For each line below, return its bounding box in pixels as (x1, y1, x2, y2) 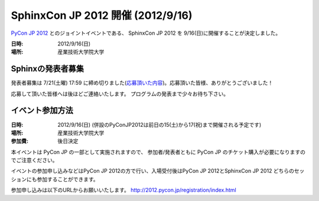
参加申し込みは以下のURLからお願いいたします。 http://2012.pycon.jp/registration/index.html (11, 186, 236, 194)
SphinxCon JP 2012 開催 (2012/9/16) (11, 9, 193, 22)
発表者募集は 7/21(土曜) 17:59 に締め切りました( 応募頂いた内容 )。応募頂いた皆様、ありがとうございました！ (11, 80, 274, 87)
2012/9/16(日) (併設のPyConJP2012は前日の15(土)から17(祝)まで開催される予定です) (57, 121, 262, 128)
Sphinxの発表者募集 (11, 64, 84, 74)
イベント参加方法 (11, 106, 73, 116)
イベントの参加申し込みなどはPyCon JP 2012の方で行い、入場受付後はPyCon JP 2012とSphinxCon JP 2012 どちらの (11, 167, 295, 174)
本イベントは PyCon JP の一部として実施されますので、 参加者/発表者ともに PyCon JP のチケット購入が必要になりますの (11, 148, 305, 156)
